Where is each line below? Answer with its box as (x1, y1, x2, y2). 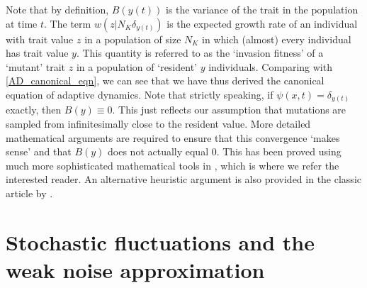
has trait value (6, 45, 69, 60)
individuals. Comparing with (208, 59, 332, 74)
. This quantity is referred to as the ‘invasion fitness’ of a (76, 45, 324, 60)
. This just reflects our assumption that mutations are (112, 102, 346, 117)
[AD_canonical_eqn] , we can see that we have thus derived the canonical (6, 73, 324, 88)
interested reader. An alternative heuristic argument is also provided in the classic (6, 172, 361, 187)
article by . (6, 186, 53, 201)
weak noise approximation (6, 255, 265, 284)
